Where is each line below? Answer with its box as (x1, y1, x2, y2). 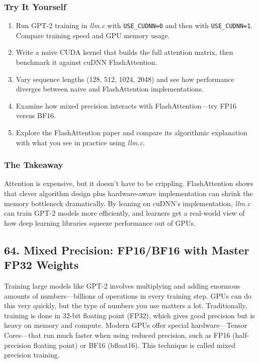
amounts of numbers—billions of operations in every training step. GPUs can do (4, 290, 252, 301)
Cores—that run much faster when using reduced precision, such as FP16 (4, 329, 230, 340)
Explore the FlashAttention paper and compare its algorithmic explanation (16, 127, 247, 138)
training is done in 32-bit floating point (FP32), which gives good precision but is (4, 310, 255, 320)
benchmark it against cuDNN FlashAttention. (16, 57, 157, 67)
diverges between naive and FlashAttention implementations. (16, 83, 204, 94)
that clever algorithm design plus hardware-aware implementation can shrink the (4, 188, 253, 199)
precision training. (4, 349, 60, 360)
